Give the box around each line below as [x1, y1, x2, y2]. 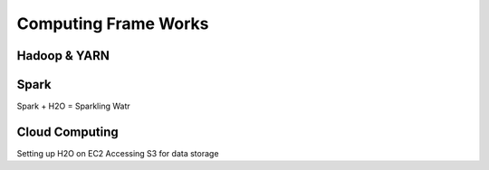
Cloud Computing [16, 124, 120, 139]
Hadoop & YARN [16, 48, 110, 63]
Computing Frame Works [16, 14, 209, 33]
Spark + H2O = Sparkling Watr [16, 100, 130, 112]
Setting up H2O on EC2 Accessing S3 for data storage [16, 147, 219, 158]
